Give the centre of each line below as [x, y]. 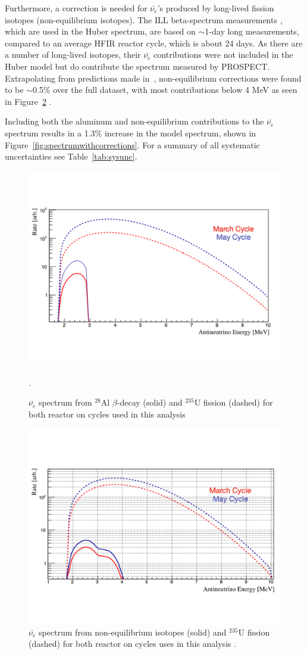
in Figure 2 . [28, 101]
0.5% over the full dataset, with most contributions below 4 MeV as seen [165, 90]
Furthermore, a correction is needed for [76, 8]
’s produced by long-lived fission [216, 8]
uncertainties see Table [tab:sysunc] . [71, 156]
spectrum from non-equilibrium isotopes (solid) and [132, 632]
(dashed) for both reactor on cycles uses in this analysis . [133, 644]
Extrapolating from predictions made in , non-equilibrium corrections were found [153, 78]
